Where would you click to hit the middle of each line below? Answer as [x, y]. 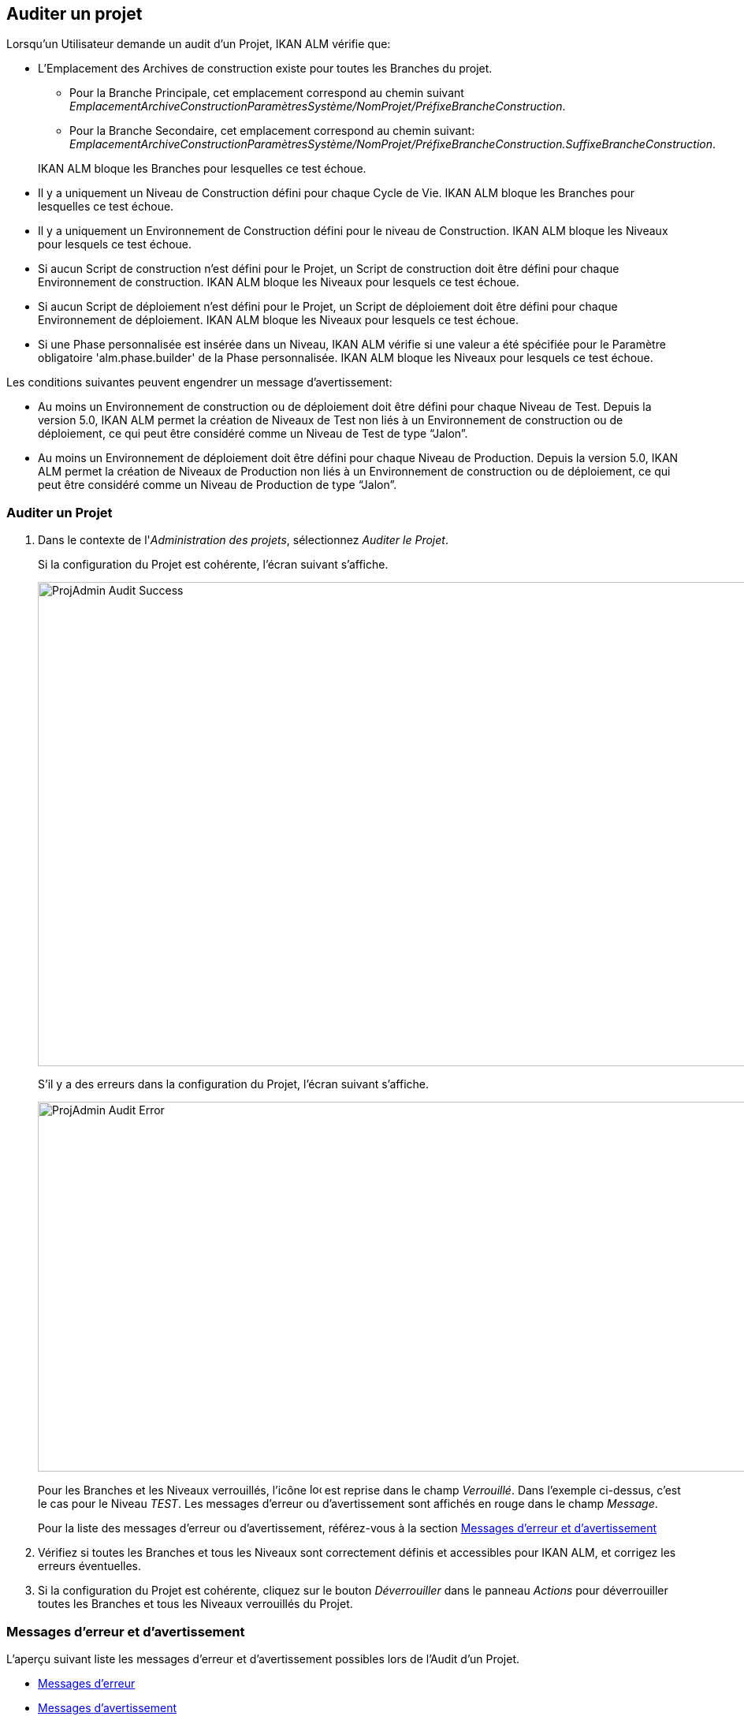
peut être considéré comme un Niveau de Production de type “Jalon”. [218, 485]
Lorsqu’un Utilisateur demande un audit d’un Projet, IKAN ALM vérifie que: [199, 44]
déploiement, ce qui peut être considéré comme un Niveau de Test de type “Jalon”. [253, 434]
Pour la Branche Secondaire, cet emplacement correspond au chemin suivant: [272, 131]
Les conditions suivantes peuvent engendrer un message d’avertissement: [199, 382]
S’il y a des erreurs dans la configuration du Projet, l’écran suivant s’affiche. [234, 1084]
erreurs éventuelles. [90, 1566]
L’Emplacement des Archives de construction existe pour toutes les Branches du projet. [265, 69]
